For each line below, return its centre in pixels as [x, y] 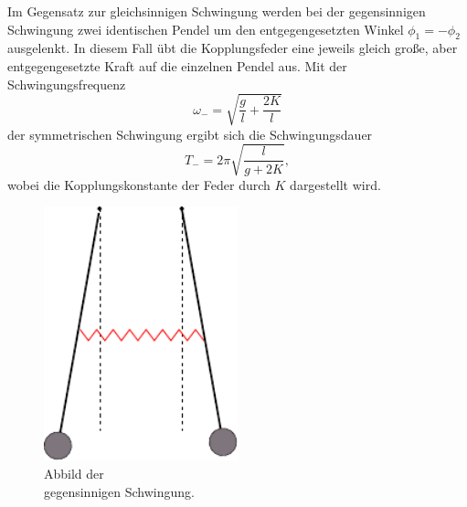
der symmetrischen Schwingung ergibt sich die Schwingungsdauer [190, 134]
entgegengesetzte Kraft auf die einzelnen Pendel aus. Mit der [177, 65]
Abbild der [74, 473]
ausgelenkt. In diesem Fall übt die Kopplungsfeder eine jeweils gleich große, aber [233, 48]
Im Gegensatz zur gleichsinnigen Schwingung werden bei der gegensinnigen [217, 11]
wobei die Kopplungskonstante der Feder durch [139, 184]
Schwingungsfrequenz [67, 84]
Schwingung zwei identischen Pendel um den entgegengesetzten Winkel [206, 29]
